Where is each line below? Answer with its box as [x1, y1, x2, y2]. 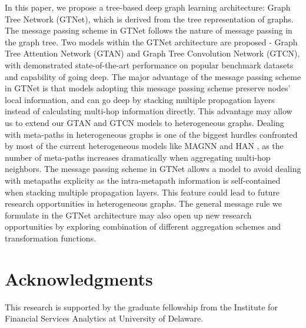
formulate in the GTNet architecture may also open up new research [5, 208, 252, 221]
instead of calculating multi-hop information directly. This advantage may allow [5, 105, 292, 117]
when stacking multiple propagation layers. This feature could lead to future [5, 185, 280, 198]
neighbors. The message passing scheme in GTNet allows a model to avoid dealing [5, 163, 301, 175]
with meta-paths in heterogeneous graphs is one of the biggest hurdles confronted [5, 128, 298, 140]
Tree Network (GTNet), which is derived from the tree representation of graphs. [5, 12, 294, 25]
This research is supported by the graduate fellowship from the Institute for [5, 300, 278, 313]
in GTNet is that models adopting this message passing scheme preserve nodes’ [5, 82, 291, 94]
